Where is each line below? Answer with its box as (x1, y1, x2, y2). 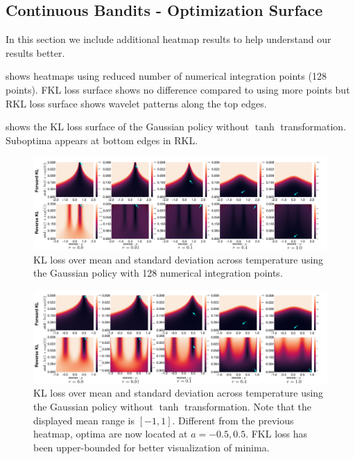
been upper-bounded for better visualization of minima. (33, 440, 270, 454)
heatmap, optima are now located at (33, 426, 188, 441)
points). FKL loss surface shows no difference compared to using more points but (6, 82, 350, 96)
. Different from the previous (172, 413, 294, 427)
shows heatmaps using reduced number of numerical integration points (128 (6, 69, 327, 83)
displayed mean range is (33, 413, 135, 427)
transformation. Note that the (184, 399, 311, 414)
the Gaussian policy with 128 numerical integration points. (33, 266, 283, 280)
